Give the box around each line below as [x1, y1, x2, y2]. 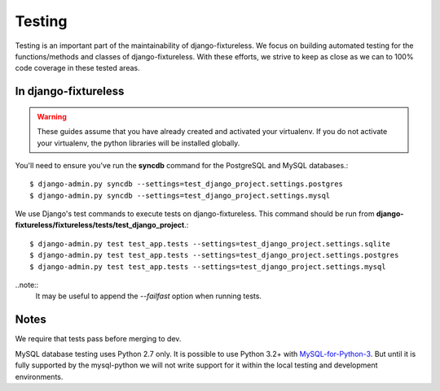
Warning [37, 111, 67, 121]
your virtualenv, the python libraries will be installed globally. [37, 138, 240, 148]
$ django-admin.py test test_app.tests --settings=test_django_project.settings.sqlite [29, 239, 391, 248]
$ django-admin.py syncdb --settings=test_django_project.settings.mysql [29, 191, 331, 200]
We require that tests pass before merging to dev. [15, 334, 182, 344]
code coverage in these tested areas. [15, 63, 140, 73]
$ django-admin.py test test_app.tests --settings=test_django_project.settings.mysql [29, 262, 386, 272]
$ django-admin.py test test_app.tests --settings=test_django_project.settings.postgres [29, 250, 399, 260]
